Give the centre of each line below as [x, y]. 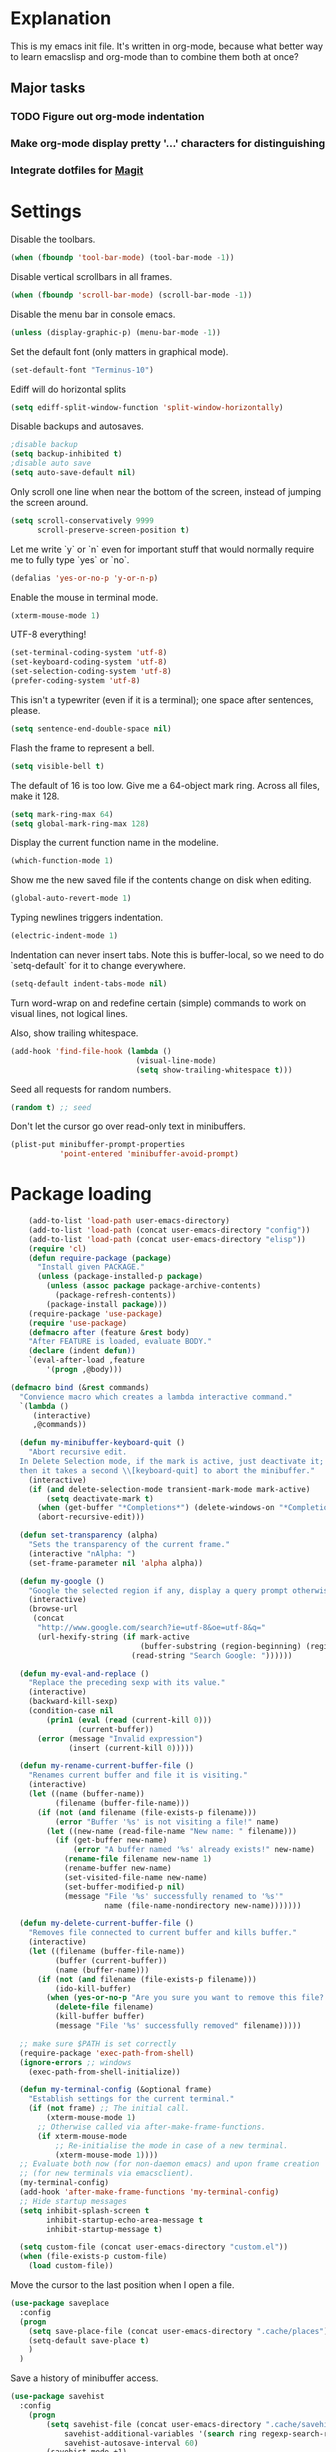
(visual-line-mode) [176, 1060]
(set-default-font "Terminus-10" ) [82, 370]
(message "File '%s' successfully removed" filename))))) [178, 2026]
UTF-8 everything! [48, 634]
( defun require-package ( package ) [100, 1258]
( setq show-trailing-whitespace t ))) [214, 1070]
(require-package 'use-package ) [95, 1313]
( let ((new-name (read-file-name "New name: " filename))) [172, 1831]
